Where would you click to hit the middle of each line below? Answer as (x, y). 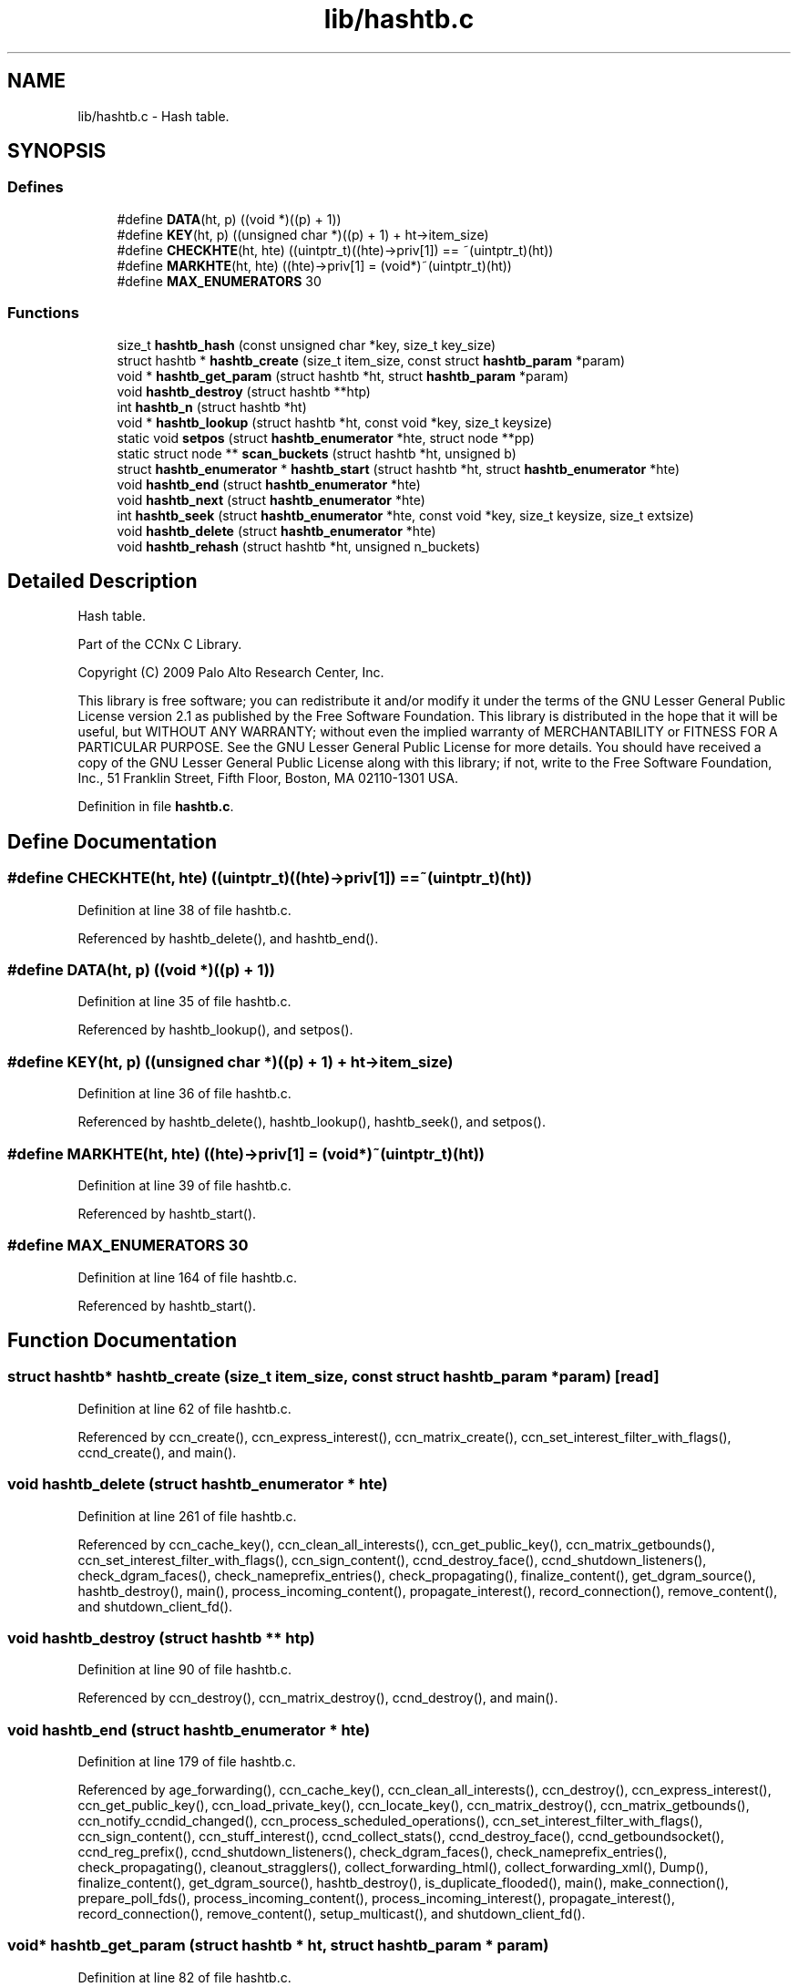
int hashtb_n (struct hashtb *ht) (212, 407)
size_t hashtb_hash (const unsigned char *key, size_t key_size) (307, 345)
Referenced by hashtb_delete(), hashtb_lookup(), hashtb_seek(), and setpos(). (312, 1122)
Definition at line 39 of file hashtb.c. (184, 1185)
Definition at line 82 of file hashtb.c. (184, 1977)
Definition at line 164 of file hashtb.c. (187, 1277)
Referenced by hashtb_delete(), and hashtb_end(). (228, 938)
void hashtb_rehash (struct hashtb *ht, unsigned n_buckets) (299, 546)
